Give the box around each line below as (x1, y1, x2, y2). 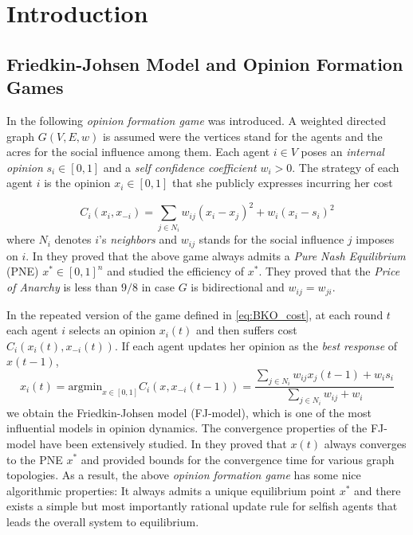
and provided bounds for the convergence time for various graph (81, 451, 395, 467)
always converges (324, 435, 407, 451)
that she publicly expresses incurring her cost (172, 174, 393, 191)
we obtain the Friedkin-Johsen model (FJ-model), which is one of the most (6, 404, 372, 420)
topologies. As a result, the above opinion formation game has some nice (6, 467, 361, 483)
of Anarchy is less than (6, 279, 118, 295)
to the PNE (6, 451, 63, 467)
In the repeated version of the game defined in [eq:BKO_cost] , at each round (6, 306, 383, 322)
